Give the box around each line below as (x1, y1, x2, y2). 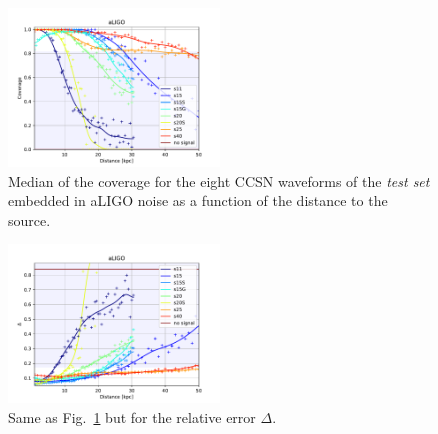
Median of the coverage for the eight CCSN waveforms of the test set (8, 170, 430, 191)
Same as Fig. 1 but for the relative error (8, 406, 256, 427)
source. (8, 209, 51, 230)
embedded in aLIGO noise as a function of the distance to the (8, 190, 388, 211)
